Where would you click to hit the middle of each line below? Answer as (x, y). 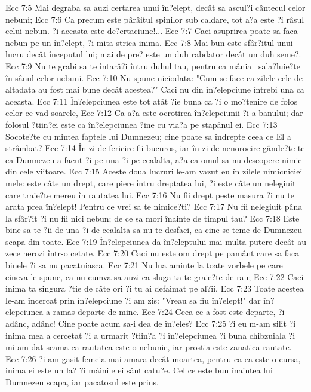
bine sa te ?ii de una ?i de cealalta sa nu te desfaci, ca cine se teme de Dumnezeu (154, 230)
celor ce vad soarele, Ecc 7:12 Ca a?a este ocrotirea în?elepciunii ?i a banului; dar (154, 113)
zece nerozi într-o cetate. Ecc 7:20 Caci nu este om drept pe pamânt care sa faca (153, 253)
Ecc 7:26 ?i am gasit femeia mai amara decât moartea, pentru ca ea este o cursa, (153, 358)
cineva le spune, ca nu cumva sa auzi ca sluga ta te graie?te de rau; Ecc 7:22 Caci (155, 276)
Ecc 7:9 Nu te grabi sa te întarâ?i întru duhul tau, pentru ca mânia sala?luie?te (153, 65)
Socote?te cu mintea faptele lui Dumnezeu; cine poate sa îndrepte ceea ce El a (148, 136)
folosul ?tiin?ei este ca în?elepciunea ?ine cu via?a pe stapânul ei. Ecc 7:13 (141, 124)
